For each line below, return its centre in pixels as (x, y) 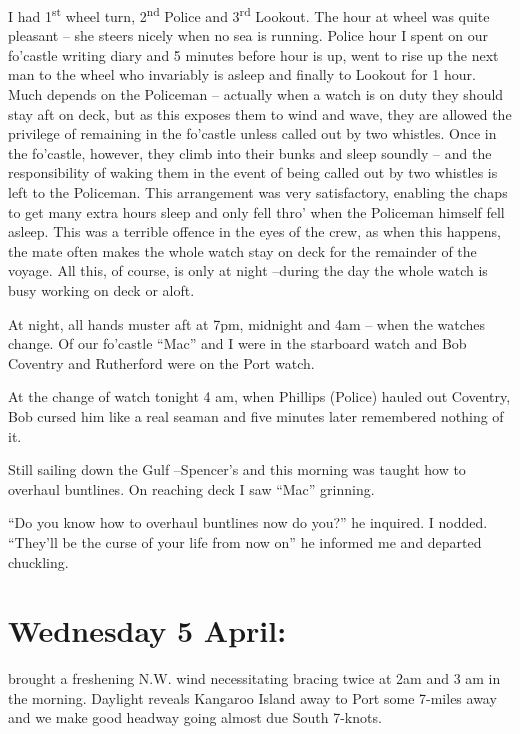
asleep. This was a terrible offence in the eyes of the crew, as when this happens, (254, 231)
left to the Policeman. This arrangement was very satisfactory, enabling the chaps (258, 192)
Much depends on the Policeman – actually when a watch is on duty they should (256, 94)
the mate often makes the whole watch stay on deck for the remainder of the (242, 250)
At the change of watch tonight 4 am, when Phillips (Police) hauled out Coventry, (259, 396)
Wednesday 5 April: (147, 630)
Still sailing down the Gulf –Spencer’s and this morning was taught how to (237, 469)
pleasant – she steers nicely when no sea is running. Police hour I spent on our (248, 35)
